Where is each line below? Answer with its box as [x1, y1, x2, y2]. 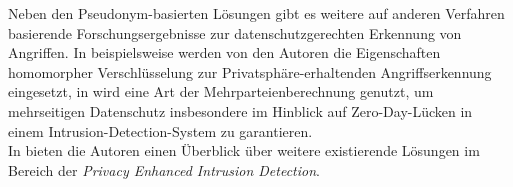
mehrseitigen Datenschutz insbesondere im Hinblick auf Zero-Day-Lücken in [8, 100, 473, 121]
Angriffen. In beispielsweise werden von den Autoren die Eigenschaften [8, 42, 441, 63]
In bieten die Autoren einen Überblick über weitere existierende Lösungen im [8, 140, 480, 161]
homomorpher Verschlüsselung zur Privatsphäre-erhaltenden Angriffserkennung [8, 61, 492, 82]
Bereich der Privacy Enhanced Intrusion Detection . [8, 159, 320, 180]
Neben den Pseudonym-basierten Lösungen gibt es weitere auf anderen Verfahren [8, 3, 505, 23]
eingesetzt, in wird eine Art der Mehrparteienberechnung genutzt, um [8, 81, 434, 102]
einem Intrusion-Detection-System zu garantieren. [8, 120, 313, 141]
